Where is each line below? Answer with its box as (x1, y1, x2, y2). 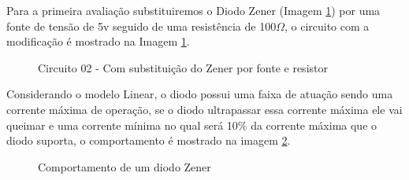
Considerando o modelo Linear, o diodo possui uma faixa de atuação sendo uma (6, 86, 393, 102)
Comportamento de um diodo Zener (38, 158, 211, 174)
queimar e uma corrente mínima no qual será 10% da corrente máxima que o (6, 116, 377, 133)
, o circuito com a (284, 17, 370, 34)
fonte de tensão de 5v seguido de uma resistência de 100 (6, 17, 277, 34)
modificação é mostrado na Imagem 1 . (6, 33, 190, 50)
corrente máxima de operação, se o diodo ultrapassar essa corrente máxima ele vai (6, 101, 403, 117)
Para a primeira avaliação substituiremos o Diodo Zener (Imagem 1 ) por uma (6, 2, 381, 18)
